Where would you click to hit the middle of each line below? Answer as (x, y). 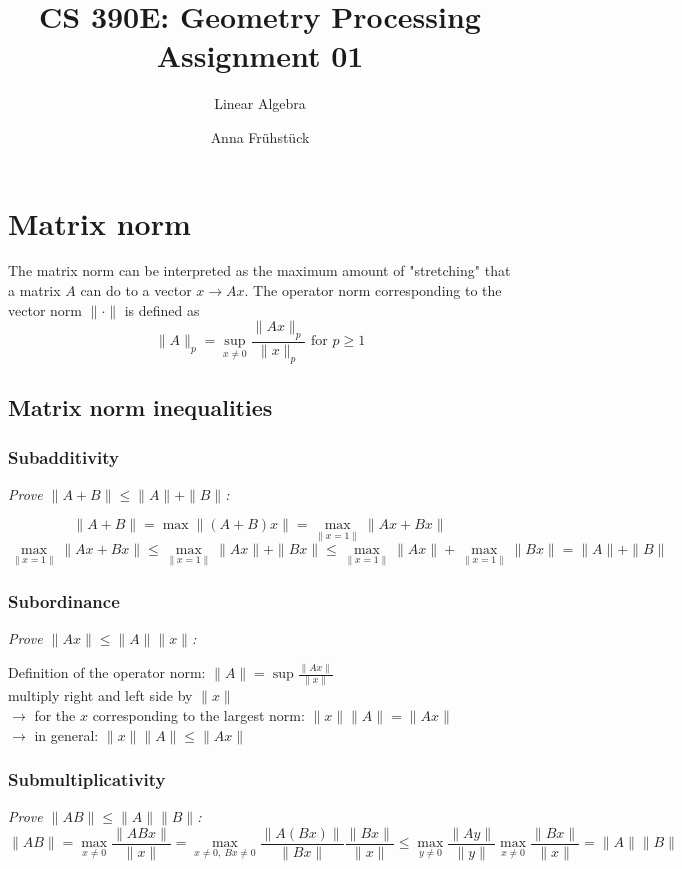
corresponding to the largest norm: (198, 714)
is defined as (162, 309)
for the (55, 714)
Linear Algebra (260, 103)
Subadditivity (64, 456)
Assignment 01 (260, 55)
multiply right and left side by (100, 695)
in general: (66, 734)
